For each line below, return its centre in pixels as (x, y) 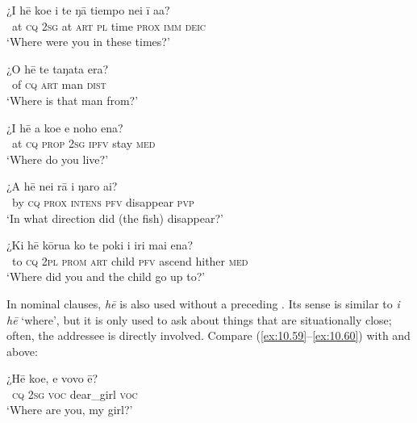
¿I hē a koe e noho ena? (65, 127)
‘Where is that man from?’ (73, 100)
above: (22, 351)
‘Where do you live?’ (58, 159)
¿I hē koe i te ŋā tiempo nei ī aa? (88, 10)
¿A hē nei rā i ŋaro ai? (62, 186)
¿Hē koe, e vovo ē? (52, 378)
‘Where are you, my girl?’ (70, 410)
